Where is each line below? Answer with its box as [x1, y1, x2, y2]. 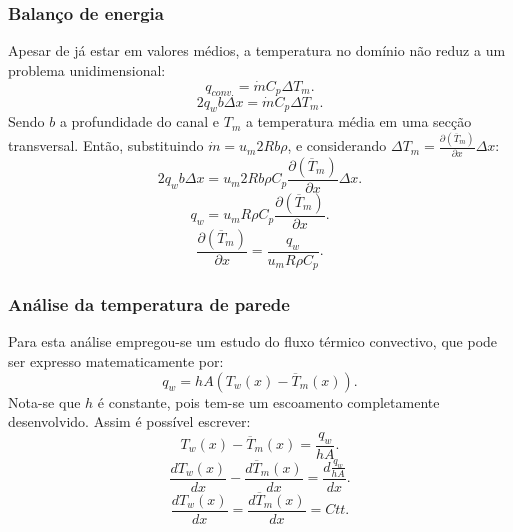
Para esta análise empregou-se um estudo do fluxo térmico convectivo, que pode [8, 331, 498, 352]
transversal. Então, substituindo [8, 135, 204, 156]
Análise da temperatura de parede [8, 292, 290, 317]
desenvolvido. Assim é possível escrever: [8, 411, 251, 432]
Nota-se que [8, 391, 81, 412]
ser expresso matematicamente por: [8, 351, 224, 372]
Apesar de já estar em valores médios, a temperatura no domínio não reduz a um [8, 40, 506, 61]
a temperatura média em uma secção [245, 111, 472, 132]
